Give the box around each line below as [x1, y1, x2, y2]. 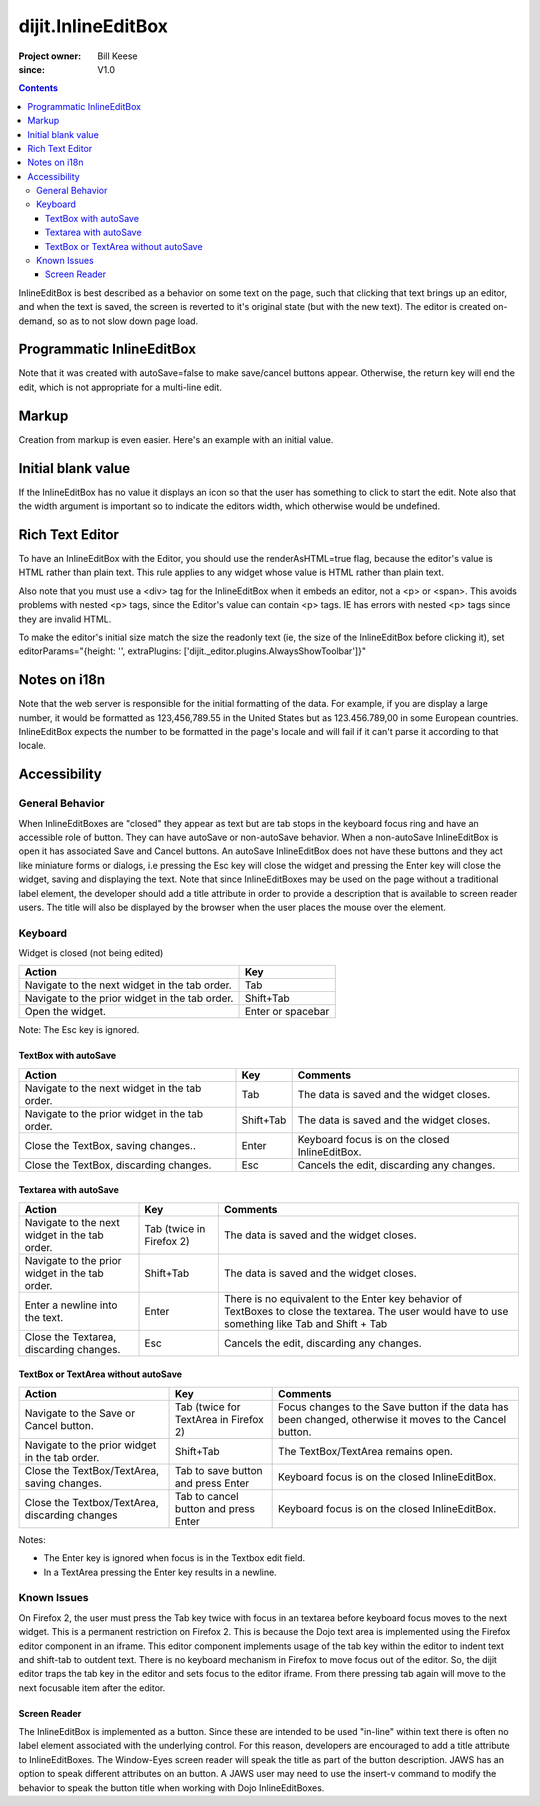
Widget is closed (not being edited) [18, 947, 164, 959]
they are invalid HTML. [18, 613, 112, 625]
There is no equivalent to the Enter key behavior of [223, 1291, 463, 1305]
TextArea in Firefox [175, 1412, 264, 1426]
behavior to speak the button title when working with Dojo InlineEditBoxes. [18, 1781, 325, 1794]
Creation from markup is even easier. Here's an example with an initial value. [18, 433, 334, 445]
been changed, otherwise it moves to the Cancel [278, 1412, 507, 1426]
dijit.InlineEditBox [18, 15, 169, 37]
